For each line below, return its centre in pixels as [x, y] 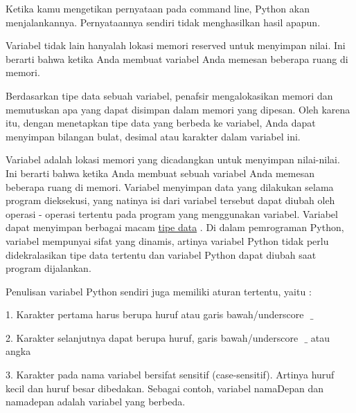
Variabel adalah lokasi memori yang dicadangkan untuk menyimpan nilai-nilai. [173, 159]
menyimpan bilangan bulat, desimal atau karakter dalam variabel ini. [153, 136]
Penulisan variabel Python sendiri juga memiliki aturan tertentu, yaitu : [159, 291]
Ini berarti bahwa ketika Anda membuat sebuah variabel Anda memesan [160, 173]
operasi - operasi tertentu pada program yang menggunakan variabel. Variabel [172, 213]
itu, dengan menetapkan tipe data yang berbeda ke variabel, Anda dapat [161, 123]
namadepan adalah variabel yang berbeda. [96, 402]
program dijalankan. [48, 268]
